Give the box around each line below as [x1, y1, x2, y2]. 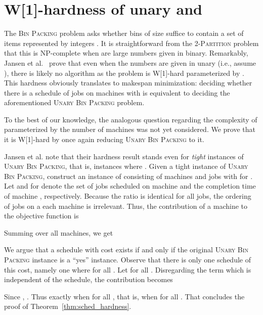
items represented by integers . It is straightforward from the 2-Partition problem [4, 37, 259, 48]
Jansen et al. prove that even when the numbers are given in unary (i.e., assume [4, 57, 256, 68]
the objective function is [4, 210, 79, 221]
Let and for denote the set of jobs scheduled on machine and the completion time [4, 181, 256, 191]
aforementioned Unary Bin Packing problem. [4, 97, 145, 108]
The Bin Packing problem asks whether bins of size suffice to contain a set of [4, 28, 244, 38]
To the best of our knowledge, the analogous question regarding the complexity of [4, 114, 257, 124]
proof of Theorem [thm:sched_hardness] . [4, 301, 131, 311]
